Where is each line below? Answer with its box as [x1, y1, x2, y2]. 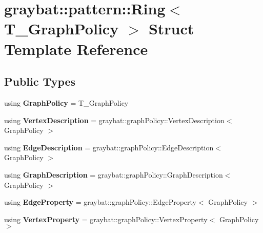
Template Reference [4, 38, 148, 59]
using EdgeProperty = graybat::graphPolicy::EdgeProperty [4, 197, 196, 207]
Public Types [4, 73, 76, 89]
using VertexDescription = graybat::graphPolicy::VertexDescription [4, 114, 225, 125]
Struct [148, 18, 194, 39]
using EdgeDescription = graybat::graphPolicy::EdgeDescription [4, 142, 214, 152]
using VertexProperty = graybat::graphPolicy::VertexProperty [4, 213, 208, 224]
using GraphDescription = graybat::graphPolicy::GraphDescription [4, 169, 223, 180]
